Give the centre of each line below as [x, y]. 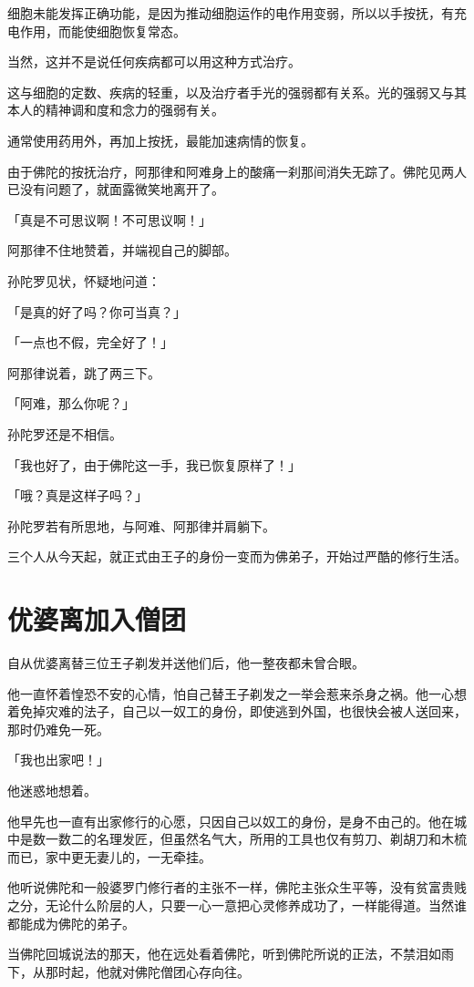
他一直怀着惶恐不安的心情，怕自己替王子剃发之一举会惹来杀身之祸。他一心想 [237, 693]
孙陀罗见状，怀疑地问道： [84, 280]
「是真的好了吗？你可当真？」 [97, 311]
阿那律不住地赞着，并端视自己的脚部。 [122, 250]
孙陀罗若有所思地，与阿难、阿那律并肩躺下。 [141, 525]
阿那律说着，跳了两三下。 [84, 372]
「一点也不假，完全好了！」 [90, 342]
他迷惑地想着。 [52, 790]
